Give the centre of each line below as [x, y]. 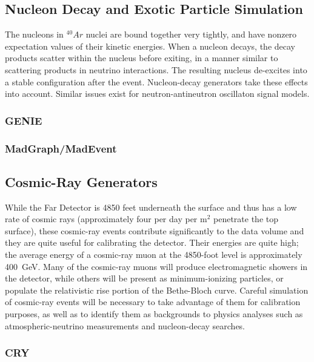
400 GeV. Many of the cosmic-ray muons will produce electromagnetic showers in [156, 266]
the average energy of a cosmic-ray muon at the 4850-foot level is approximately [154, 255]
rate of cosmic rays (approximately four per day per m [106, 219]
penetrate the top [246, 219]
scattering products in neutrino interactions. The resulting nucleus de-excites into [156, 69]
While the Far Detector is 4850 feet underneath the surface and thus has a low [151, 207]
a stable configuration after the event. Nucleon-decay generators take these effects [156, 81]
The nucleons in [34, 34]
